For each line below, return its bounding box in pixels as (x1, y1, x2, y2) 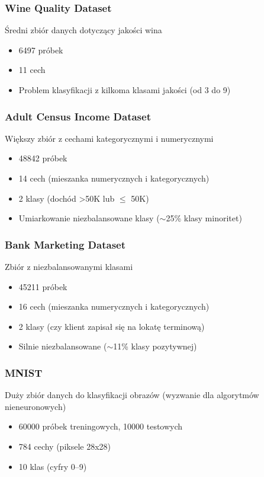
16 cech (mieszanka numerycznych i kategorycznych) (18, 300, 210, 313)
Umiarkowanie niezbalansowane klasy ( (18, 212, 160, 224)
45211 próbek (18, 280, 67, 292)
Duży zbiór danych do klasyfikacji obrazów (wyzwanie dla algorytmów (5, 389, 259, 401)
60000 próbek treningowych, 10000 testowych (18, 420, 183, 433)
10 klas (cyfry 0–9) (18, 460, 87, 472)
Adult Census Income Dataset (5, 109, 151, 123)
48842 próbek (18, 152, 67, 164)
